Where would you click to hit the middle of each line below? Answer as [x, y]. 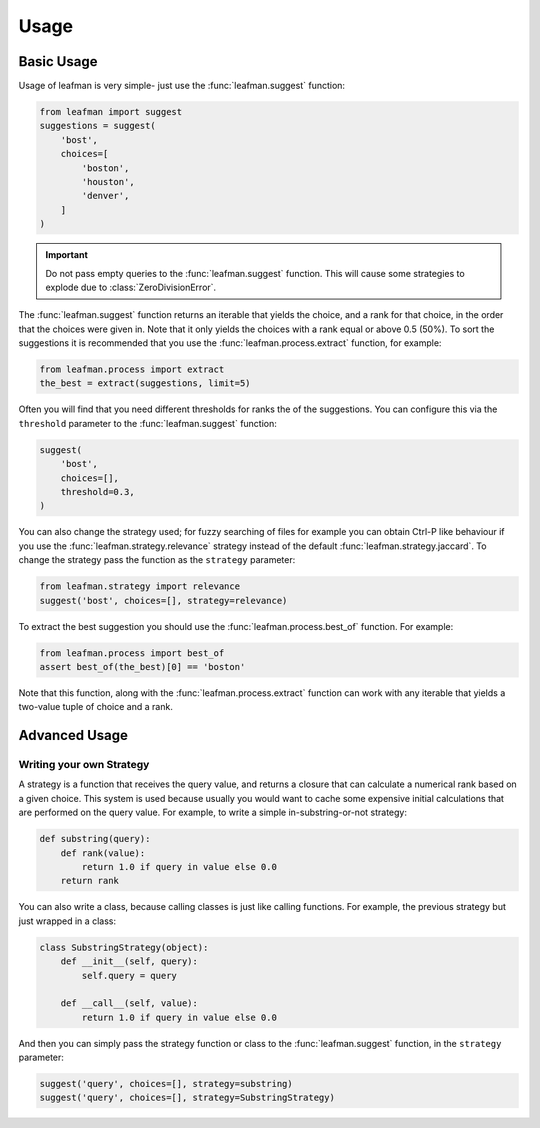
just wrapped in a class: [67, 921]
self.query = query [129, 975]
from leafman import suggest [111, 112]
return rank [90, 881]
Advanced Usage [73, 735]
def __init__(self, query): [129, 961]
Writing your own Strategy [84, 765]
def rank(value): [103, 853]
